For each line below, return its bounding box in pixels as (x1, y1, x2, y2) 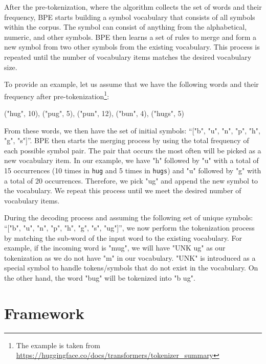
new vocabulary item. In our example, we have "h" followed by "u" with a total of (4, 155, 259, 166)
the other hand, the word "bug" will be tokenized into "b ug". (4, 272, 195, 283)
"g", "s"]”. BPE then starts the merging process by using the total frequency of (4, 135, 249, 146)
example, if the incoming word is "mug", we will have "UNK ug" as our (4, 242, 226, 253)
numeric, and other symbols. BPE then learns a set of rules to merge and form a (4, 31, 257, 42)
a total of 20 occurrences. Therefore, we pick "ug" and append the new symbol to (4, 175, 258, 186)
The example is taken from (16, 339, 101, 350)
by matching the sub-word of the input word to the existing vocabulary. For (4, 232, 242, 243)
